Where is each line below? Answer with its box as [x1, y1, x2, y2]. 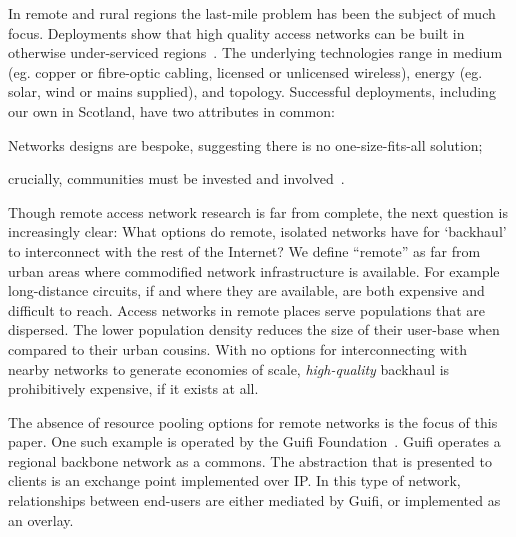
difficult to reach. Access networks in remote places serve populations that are [8, 299, 485, 320]
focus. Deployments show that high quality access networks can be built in [8, 22, 465, 43]
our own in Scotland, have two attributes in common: [8, 100, 335, 121]
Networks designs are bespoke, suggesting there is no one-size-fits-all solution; [8, 134, 483, 155]
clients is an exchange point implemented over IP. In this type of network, [8, 470, 461, 491]
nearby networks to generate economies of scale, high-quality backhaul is [8, 358, 450, 379]
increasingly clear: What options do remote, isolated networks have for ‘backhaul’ [8, 221, 507, 242]
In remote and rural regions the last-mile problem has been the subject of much [8, 3, 496, 23]
